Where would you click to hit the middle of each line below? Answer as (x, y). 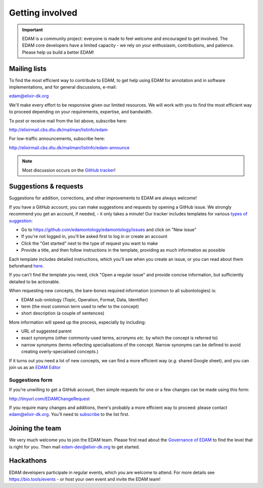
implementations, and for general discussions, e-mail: (63, 87)
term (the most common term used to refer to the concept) (80, 306)
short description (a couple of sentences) (63, 313)
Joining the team (35, 428)
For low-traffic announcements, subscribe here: (57, 138)
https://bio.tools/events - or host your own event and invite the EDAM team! (85, 479)
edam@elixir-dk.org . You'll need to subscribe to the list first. (69, 414)
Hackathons (28, 461)
